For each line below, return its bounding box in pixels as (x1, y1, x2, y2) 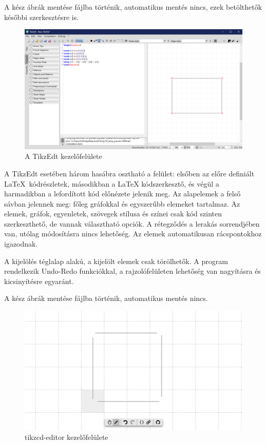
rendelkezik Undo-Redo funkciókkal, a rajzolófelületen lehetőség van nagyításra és (4, 266, 261, 276)
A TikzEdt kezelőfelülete (25, 151, 102, 162)
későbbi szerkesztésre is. (4, 11, 79, 22)
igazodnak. (4, 238, 38, 249)
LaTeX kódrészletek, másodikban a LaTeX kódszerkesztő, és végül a (4, 178, 219, 189)
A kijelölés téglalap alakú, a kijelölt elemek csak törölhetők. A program (4, 255, 228, 266)
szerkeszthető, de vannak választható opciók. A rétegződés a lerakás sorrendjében (4, 218, 260, 229)
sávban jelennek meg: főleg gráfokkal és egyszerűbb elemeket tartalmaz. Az (4, 198, 240, 209)
